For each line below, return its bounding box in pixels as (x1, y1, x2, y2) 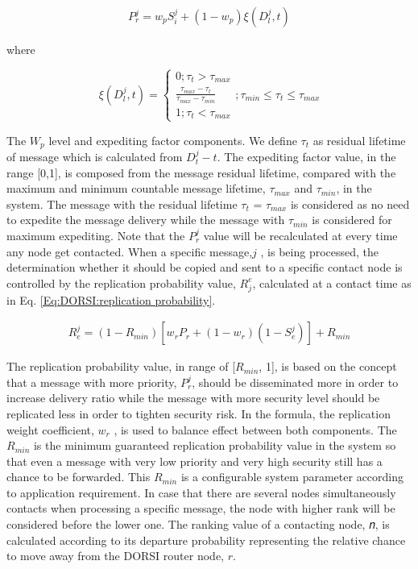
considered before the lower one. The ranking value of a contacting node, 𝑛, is (6, 516, 390, 533)
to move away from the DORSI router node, (6, 547, 224, 564)
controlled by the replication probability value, (6, 274, 236, 291)
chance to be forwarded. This (6, 468, 151, 485)
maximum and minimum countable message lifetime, (6, 180, 266, 197)
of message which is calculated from (6, 148, 183, 165)
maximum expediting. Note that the (6, 226, 185, 243)
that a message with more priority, (6, 373, 177, 390)
